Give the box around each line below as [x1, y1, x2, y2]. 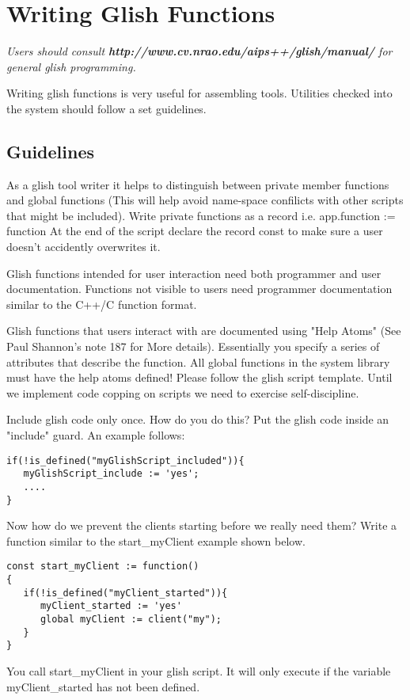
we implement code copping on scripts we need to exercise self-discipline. [6, 384, 359, 401]
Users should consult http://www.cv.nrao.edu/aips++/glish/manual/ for [6, 43, 393, 59]
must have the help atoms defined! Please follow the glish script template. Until [6, 369, 393, 386]
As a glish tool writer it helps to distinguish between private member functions [6, 176, 389, 192]
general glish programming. [6, 58, 136, 74]
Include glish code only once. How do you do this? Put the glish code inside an [6, 411, 389, 428]
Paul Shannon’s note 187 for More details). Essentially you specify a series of [6, 338, 380, 355]
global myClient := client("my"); [40, 614, 222, 626]
